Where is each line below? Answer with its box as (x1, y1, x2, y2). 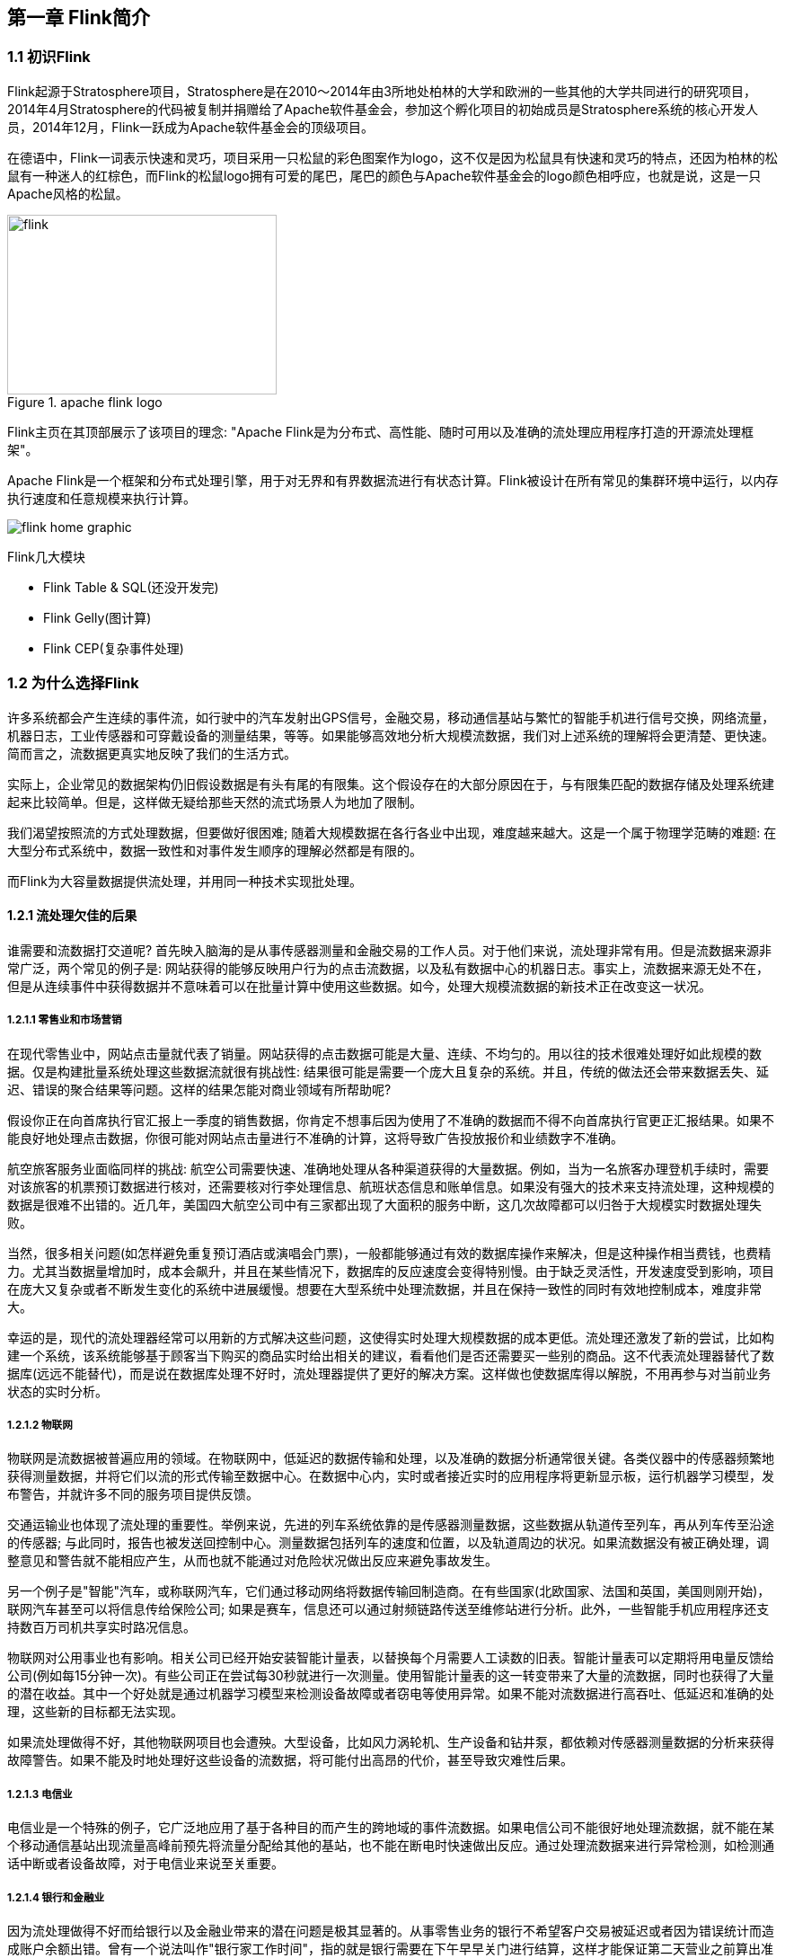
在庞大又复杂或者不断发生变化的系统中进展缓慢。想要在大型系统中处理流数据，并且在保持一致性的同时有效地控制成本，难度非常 (7, 1280, 762, 1297)
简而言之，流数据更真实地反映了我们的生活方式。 (7, 745, 296, 761)
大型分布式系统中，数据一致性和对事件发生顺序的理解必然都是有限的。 (7, 842, 422, 858)
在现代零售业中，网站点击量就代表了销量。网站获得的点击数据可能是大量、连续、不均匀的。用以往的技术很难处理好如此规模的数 (7, 1045, 762, 1061)
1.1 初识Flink (7, 48, 91, 66)
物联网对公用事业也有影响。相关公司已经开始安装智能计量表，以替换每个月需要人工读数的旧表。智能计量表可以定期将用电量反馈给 (7, 1650, 774, 1666)
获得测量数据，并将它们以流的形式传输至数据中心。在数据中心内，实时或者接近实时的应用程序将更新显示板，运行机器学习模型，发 (7, 1468, 774, 1484)
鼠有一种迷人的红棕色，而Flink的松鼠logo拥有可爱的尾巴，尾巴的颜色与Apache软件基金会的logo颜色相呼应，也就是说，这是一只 (7, 167, 762, 183)
